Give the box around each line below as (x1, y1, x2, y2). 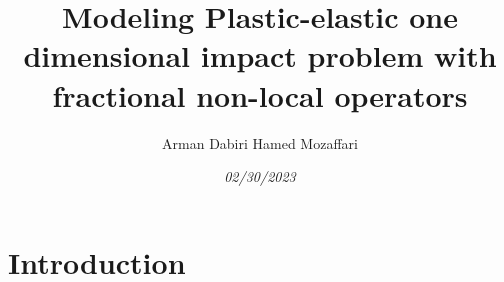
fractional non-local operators (52, 74, 468, 115)
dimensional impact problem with (23, 35, 497, 76)
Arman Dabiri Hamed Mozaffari (162, 132, 358, 153)
